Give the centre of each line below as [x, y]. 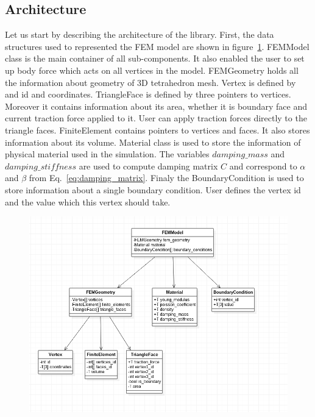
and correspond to [263, 166]
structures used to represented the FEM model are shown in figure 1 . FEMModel [157, 46]
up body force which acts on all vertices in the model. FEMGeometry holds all [152, 70]
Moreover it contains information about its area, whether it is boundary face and [156, 106]
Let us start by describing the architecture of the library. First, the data [140, 34]
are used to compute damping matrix [148, 166]
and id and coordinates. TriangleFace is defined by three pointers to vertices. [148, 94]
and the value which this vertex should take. [88, 201]
